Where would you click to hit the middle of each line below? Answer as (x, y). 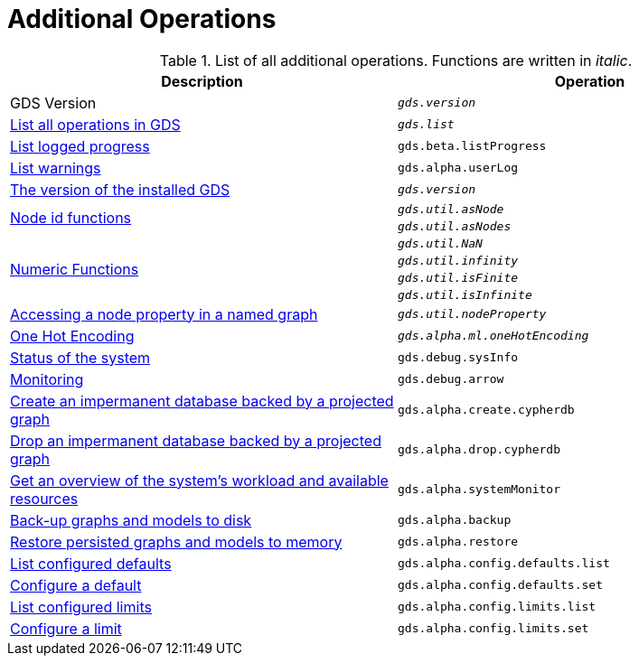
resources (44, 498)
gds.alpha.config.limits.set (493, 629)
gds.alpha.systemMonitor (479, 490)
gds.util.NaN (440, 243)
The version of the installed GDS (120, 189)
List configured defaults (91, 563)
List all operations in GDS (95, 124)
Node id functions (71, 217)
